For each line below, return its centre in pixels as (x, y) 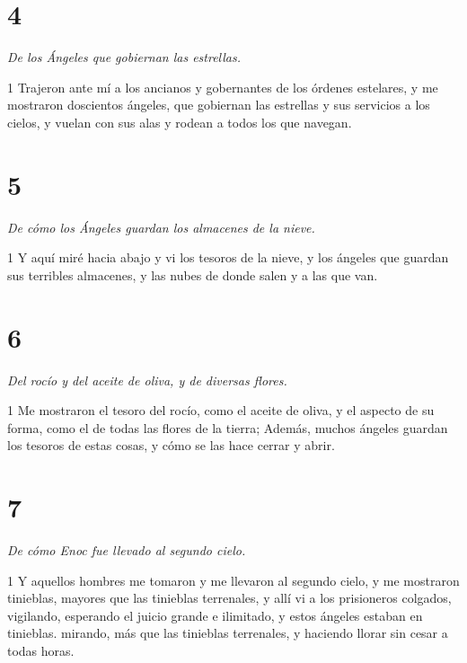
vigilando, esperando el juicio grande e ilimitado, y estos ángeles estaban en (215, 615)
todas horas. (41, 650)
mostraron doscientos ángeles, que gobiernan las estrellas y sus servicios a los (219, 105)
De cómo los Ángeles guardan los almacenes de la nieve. (161, 227)
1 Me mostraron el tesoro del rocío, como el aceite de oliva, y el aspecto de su (221, 410)
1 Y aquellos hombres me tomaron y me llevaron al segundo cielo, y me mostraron (233, 580)
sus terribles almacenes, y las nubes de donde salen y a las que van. (193, 274)
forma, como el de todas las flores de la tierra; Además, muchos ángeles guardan (228, 427)
